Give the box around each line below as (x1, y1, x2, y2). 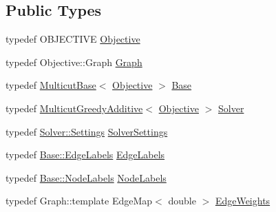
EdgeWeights (215, 193, 270, 208)
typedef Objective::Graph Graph (6, 54, 142, 69)
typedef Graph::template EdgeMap (6, 193, 153, 208)
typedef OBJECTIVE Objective (6, 32, 140, 46)
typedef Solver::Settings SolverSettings (6, 124, 168, 138)
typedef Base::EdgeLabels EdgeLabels (6, 147, 165, 162)
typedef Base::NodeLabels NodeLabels (6, 170, 167, 184)
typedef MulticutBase (6, 78, 96, 92)
